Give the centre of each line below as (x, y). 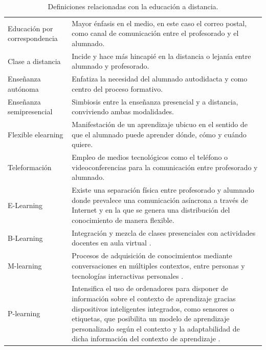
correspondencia (33, 38)
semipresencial (30, 111)
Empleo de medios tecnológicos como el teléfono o (150, 157)
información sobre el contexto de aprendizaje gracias (154, 298)
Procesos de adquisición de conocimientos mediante (152, 255)
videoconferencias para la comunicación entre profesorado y (165, 167)
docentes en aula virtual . (112, 243)
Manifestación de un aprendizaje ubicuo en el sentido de (160, 124)
